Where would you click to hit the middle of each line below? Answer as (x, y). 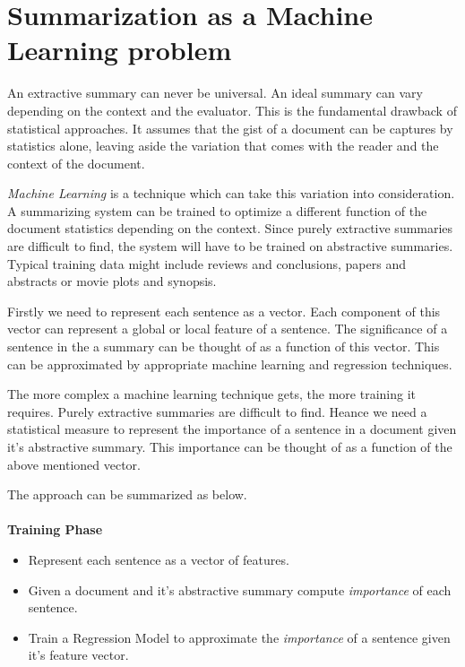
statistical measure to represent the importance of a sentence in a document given (232, 429)
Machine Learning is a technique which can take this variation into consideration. (231, 193)
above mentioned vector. (74, 464)
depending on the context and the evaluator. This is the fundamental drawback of (232, 110)
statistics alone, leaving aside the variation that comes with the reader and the (223, 146)
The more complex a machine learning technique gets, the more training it (211, 394)
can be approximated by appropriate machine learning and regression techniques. (230, 364)
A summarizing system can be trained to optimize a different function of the (217, 210)
